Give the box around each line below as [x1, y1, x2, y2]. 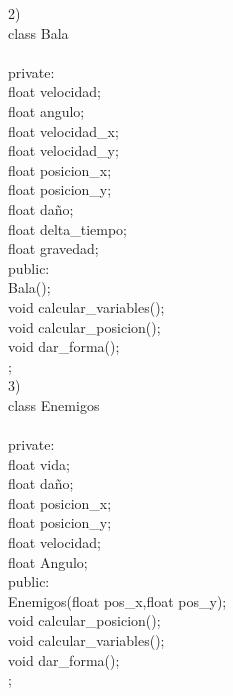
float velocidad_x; [8, 120, 119, 141]
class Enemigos [8, 394, 100, 415]
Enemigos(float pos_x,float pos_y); [8, 590, 227, 611]
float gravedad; [8, 238, 99, 259]
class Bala [8, 22, 69, 43]
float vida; [8, 453, 70, 474]
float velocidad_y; [8, 140, 119, 161]
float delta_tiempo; [8, 218, 128, 239]
